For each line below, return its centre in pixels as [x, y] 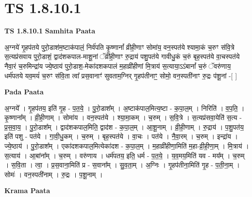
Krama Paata [27, 190]
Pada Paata [24, 92]
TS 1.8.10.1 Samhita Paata [50, 31]
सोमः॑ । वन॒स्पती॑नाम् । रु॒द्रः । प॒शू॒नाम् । [54, 174]
